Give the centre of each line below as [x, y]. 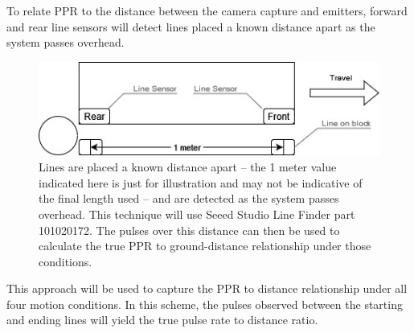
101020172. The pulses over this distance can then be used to [189, 230]
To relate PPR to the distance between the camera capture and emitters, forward [207, 10]
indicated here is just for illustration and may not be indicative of [201, 182]
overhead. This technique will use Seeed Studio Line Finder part [197, 214]
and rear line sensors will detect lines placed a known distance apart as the [191, 26]
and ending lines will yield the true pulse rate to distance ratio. [162, 320]
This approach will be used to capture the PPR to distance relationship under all [207, 288]
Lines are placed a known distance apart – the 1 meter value [188, 167]
